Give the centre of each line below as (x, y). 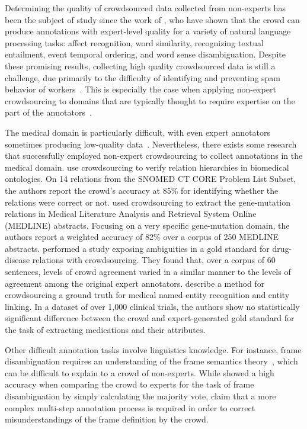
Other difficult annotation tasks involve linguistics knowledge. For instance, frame (153, 349)
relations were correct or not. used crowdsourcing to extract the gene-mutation (148, 202)
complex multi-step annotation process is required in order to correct (130, 407)
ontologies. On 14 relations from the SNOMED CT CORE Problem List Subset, (151, 179)
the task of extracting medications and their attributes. (105, 330)
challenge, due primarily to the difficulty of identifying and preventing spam (143, 77)
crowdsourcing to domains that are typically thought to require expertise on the (150, 100)
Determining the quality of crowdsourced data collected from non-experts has (145, 8)
